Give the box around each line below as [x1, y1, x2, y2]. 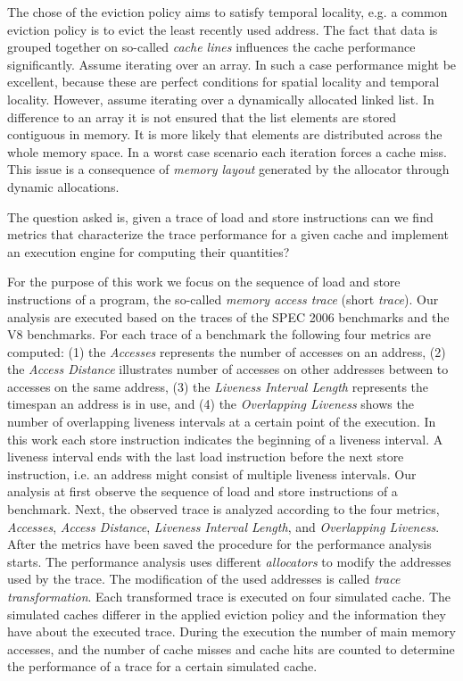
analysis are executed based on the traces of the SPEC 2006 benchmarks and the [7, 307, 450, 326]
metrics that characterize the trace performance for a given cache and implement [7, 225, 449, 244]
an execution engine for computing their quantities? [7, 242, 290, 261]
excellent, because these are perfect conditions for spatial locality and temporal [7, 72, 440, 91]
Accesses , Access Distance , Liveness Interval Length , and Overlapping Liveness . [7, 517, 440, 536]
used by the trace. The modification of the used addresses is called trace [7, 569, 401, 588]
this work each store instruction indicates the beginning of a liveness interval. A [7, 429, 443, 448]
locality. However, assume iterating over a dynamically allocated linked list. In [7, 89, 434, 108]
